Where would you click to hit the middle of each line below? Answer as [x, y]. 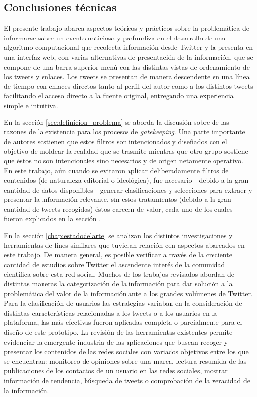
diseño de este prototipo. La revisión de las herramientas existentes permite [118, 332]
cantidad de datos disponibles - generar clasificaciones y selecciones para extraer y [128, 189]
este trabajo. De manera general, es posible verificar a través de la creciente [118, 255]
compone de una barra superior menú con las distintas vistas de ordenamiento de [127, 66]
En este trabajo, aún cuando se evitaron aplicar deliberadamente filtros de [116, 170]
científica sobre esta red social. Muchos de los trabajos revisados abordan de [119, 274]
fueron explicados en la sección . [53, 218]
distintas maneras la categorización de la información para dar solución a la [118, 284]
